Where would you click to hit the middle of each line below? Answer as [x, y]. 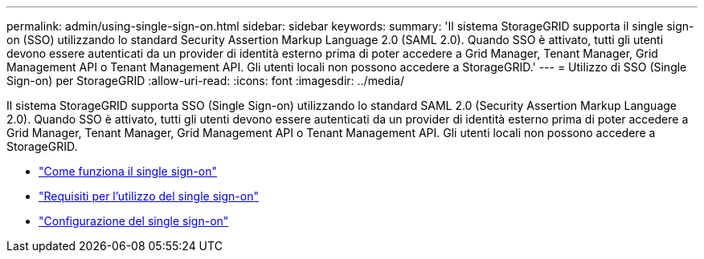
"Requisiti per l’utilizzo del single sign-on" [149, 196]
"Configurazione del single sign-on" [134, 221]
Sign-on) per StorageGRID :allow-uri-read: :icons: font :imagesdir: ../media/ [205, 81]
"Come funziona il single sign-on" [128, 171]
